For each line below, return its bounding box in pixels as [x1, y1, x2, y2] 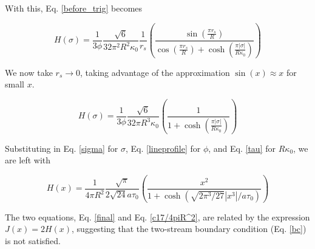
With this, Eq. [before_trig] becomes [5, 2, 143, 14]
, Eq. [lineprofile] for [126, 142, 201, 154]
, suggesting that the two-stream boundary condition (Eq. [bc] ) [72, 222, 307, 235]
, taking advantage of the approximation [80, 66, 230, 78]
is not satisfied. [5, 234, 61, 247]
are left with [5, 154, 51, 166]
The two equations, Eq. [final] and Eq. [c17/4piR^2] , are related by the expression [5, 210, 310, 223]
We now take [5, 66, 53, 78]
